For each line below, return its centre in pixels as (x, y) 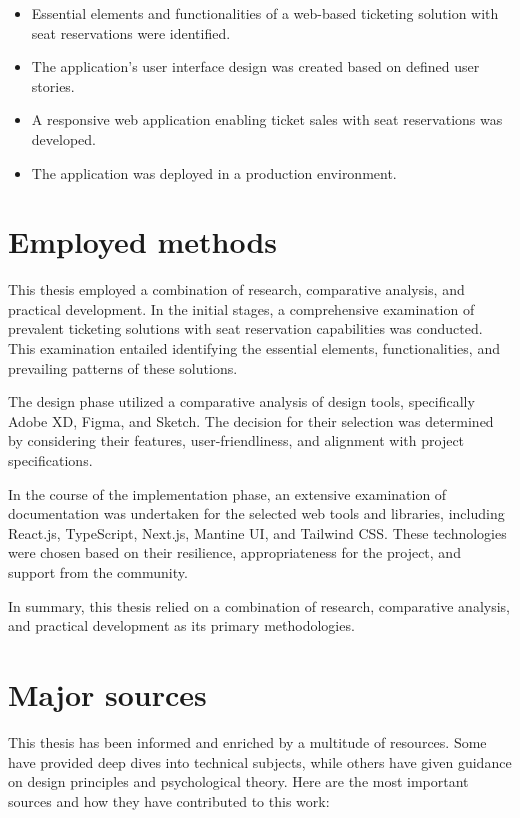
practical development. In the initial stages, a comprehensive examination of (241, 308)
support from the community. (98, 572)
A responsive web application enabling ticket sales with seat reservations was (267, 119)
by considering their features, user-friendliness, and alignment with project (236, 440)
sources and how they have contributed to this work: (169, 800)
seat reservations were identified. (131, 32)
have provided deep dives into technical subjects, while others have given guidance (260, 761)
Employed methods (143, 241)
